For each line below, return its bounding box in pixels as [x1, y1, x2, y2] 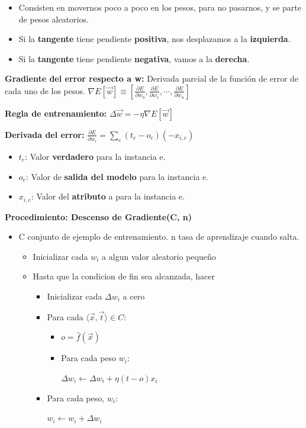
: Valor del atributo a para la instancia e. [31, 190, 185, 202]
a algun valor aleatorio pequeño [102, 250, 216, 262]
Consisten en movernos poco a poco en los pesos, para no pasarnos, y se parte [18, 1, 301, 13]
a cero [123, 289, 145, 302]
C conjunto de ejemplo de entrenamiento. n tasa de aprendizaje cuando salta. [18, 230, 299, 243]
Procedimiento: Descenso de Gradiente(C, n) [5, 210, 192, 223]
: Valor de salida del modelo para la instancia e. [25, 170, 209, 182]
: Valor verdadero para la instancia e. [25, 150, 166, 162]
